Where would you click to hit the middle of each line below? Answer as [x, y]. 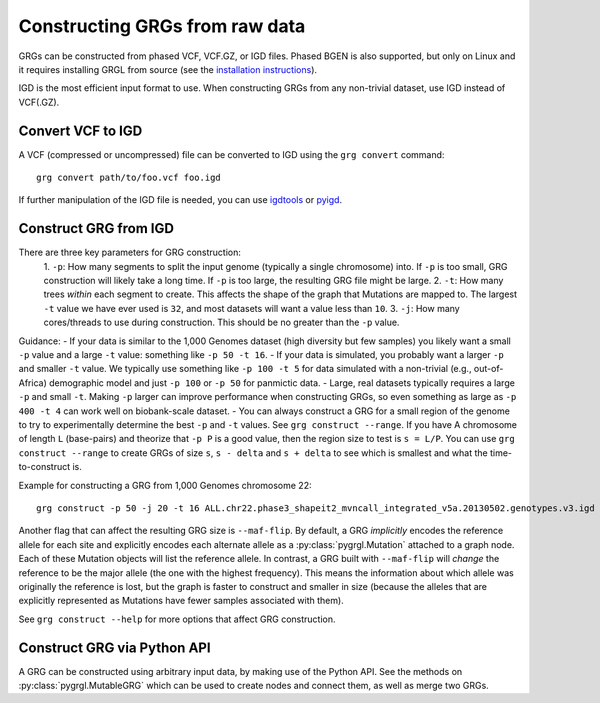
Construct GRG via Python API [114, 647]
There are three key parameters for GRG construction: [130, 252]
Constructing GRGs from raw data [162, 26]
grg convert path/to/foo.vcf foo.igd [129, 178]
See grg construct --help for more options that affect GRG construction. [177, 619]
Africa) [32, 382]
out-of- [488, 369]
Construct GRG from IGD [96, 228]
